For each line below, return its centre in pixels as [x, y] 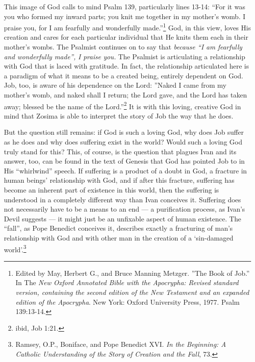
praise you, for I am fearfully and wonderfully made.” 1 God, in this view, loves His [127, 27]
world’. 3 [15, 248]
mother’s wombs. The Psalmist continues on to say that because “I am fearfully [123, 47]
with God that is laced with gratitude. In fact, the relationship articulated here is [127, 66]
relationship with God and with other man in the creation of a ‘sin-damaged [119, 237]
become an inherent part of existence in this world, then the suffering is [112, 190]
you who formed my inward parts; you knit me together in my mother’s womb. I [125, 16]
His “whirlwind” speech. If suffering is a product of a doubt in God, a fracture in [126, 170]
